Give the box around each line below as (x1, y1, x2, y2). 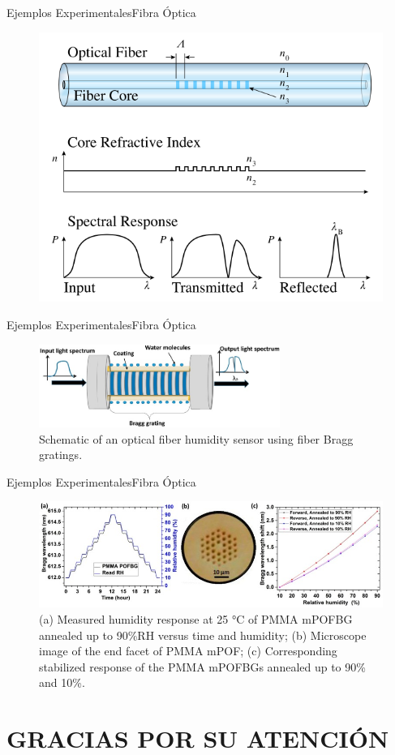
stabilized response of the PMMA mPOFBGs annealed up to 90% (39, 658, 366, 675)
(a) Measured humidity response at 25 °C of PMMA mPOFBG (39, 610, 353, 627)
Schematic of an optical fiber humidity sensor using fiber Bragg (39, 430, 354, 447)
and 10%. (39, 674, 85, 691)
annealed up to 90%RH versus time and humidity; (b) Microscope (39, 626, 367, 643)
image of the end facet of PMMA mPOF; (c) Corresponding (39, 642, 337, 659)
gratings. (39, 446, 83, 463)
